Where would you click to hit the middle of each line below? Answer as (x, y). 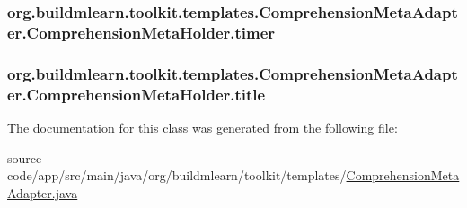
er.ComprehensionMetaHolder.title (137, 94)
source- (26, 157)
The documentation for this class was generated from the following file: (203, 127)
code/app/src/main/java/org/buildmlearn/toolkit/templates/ (177, 175)
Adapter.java (43, 192)
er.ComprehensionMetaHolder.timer (141, 32)
